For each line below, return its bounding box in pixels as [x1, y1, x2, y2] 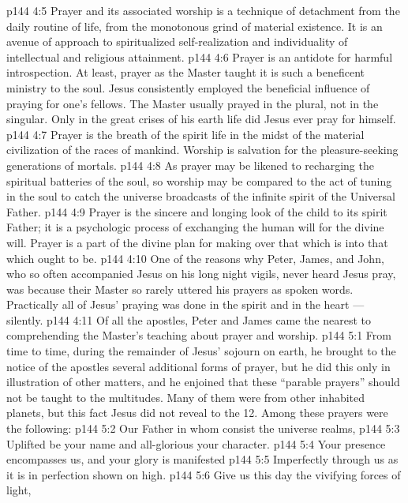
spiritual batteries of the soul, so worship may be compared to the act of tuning [6, 172, 392, 189]
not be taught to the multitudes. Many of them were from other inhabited [6, 389, 365, 405]
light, [6, 482, 32, 498]
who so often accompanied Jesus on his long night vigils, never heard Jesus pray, [6, 265, 396, 282]
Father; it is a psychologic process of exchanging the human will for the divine [6, 219, 384, 235]
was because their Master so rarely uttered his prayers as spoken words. [6, 280, 354, 297]
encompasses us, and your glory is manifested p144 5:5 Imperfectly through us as [6, 451, 399, 467]
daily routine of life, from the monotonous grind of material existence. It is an [6, 17, 383, 34]
